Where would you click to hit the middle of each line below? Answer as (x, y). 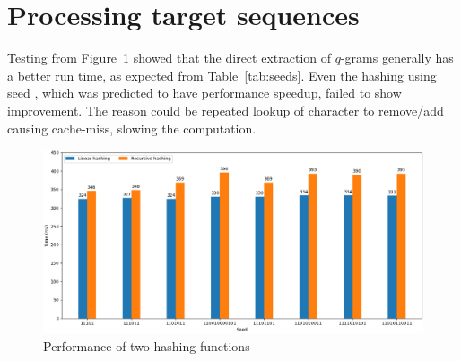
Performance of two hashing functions (147, 345)
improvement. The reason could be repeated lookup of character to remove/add (226, 110)
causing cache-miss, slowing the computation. (132, 128)
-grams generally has (397, 58)
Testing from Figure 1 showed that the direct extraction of (170, 58)
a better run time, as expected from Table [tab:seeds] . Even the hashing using (222, 75)
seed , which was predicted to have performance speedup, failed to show (204, 93)
